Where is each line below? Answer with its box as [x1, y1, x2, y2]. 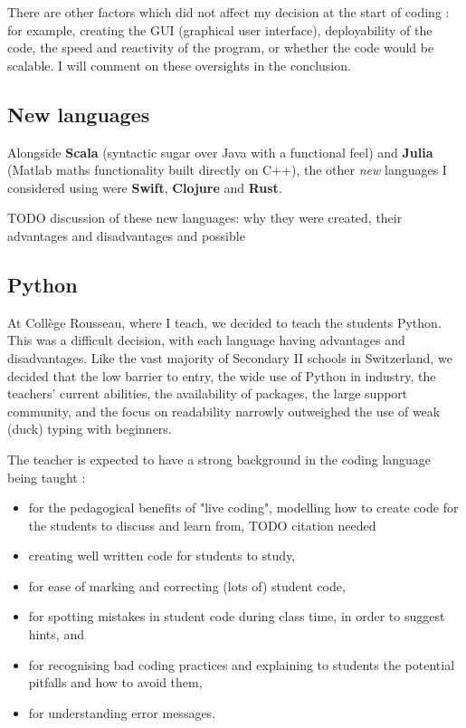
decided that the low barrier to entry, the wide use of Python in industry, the [7, 366, 436, 385]
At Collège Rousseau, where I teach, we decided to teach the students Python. [7, 312, 442, 331]
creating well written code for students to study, [28, 546, 296, 565]
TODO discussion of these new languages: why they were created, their [7, 208, 403, 227]
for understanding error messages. [28, 703, 216, 722]
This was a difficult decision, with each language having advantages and [7, 330, 405, 350]
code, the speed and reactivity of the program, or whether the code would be [7, 38, 434, 57]
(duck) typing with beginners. [7, 419, 172, 438]
